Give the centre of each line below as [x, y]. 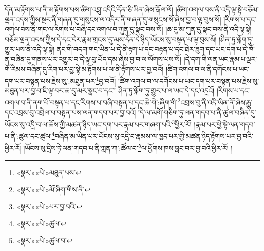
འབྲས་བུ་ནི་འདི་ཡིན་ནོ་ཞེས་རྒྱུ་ [217, 102]
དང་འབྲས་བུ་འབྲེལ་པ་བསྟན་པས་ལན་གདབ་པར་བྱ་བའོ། [70, 112]
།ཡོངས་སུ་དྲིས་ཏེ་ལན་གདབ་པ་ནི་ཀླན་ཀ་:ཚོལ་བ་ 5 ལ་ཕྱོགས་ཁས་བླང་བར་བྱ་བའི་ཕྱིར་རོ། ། [128, 147]
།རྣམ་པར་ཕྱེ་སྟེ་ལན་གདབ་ [224, 124]
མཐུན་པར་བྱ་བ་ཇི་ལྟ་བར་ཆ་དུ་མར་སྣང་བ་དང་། [60, 91]
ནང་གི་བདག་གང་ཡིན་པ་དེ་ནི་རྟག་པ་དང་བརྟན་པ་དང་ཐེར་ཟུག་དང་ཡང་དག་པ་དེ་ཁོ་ [156, 49]
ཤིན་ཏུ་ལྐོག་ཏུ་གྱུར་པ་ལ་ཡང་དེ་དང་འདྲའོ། [166, 91]
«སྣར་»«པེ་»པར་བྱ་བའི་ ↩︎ [49, 206]
